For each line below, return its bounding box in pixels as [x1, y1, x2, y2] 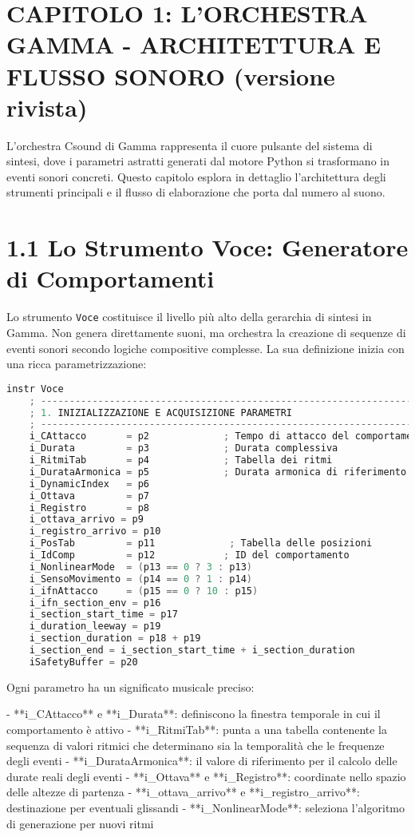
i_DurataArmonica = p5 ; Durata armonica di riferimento [29, 466, 407, 478]
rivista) [6, 90, 88, 123]
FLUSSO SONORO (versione [6, 59, 335, 92]
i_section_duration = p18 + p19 [29, 633, 201, 645]
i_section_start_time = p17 [29, 609, 178, 621]
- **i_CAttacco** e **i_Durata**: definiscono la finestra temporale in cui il [6, 705, 381, 722]
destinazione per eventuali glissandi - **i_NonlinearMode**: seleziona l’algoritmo [6, 799, 405, 815]
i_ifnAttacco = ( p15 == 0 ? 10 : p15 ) [29, 585, 259, 597]
